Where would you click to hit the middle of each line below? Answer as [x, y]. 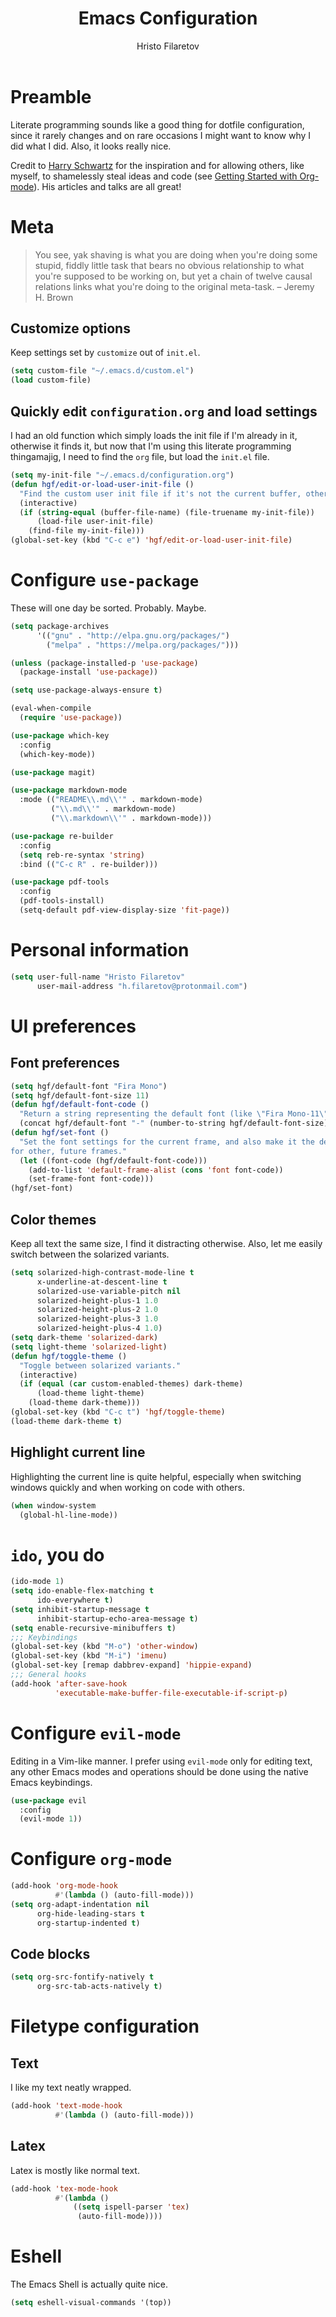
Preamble [51, 96]
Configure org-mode [91, 1859]
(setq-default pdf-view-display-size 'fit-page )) [124, 910]
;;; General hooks [48, 1675]
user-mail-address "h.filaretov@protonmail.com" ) [142, 986]
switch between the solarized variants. [90, 1254]
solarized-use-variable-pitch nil [109, 1291]
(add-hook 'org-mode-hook [64, 1886]
